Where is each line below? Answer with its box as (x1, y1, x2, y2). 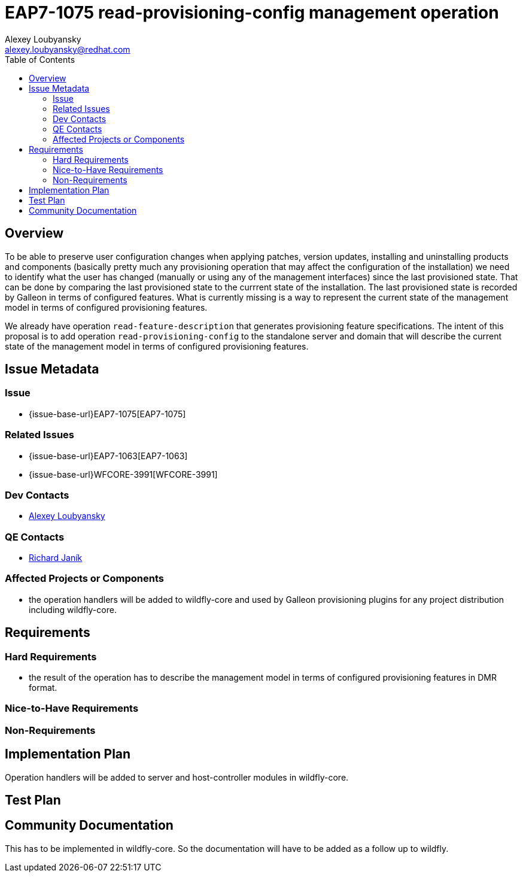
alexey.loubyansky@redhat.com (5, 44, 130, 54)
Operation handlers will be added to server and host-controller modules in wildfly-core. (5, 772, 349, 782)
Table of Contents (5, 54, 75, 65)
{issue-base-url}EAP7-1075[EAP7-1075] (29, 408, 186, 419)
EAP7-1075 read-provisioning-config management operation (5, 2, 499, 23)
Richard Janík (29, 553, 83, 563)
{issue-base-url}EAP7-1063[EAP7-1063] (29, 450, 188, 461)
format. (29, 682, 57, 693)
